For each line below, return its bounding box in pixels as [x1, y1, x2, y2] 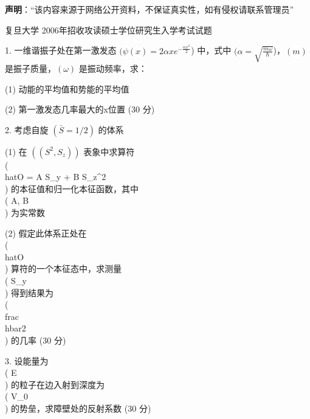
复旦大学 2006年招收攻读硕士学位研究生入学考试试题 [5, 23, 212, 36]
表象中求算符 [83, 145, 135, 158]
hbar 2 [5, 322, 26, 334]
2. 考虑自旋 [5, 123, 49, 136]
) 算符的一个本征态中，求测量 [5, 262, 122, 275]
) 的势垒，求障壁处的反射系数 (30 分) [5, 401, 151, 414]
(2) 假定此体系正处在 [5, 226, 87, 239]
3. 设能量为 [5, 354, 49, 367]
